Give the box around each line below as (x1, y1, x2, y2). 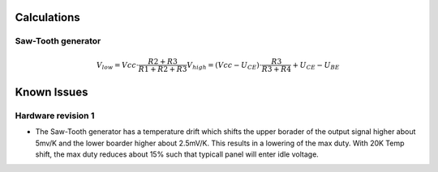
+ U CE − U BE (292, 61, 340, 72)
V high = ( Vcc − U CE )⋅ (187, 61, 263, 72)
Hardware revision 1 (15, 110, 95, 121)
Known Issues (15, 85, 88, 99)
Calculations (15, 10, 80, 24)
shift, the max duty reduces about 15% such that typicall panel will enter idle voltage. (35, 149, 320, 159)
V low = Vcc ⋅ (96, 61, 140, 72)
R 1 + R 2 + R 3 (138, 65, 187, 74)
